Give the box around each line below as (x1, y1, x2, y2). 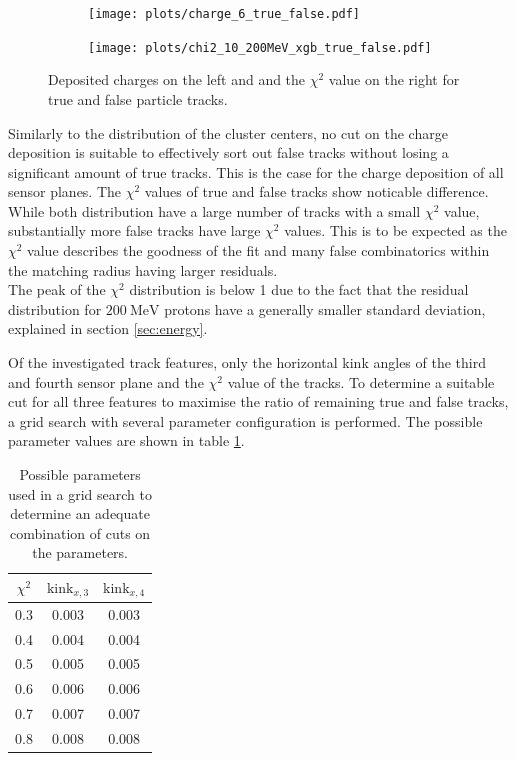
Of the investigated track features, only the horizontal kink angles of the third (8, 352, 486, 373)
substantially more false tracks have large (8, 220, 261, 241)
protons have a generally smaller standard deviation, (164, 298, 486, 319)
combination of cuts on (10, 522, 151, 543)
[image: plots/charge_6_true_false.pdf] (88, 7, 361, 21)
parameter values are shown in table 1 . (8, 430, 245, 451)
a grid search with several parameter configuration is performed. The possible (8, 410, 483, 431)
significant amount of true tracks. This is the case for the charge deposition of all (8, 161, 504, 182)
